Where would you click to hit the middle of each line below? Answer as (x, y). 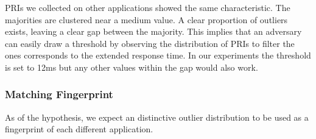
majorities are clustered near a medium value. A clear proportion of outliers (146, 19)
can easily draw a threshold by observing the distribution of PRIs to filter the (150, 43)
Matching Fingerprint (59, 94)
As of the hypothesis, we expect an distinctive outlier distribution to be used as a (157, 117)
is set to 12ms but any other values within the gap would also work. (132, 67)
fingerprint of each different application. (79, 129)
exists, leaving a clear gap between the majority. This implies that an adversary (153, 31)
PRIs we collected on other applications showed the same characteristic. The (148, 7)
